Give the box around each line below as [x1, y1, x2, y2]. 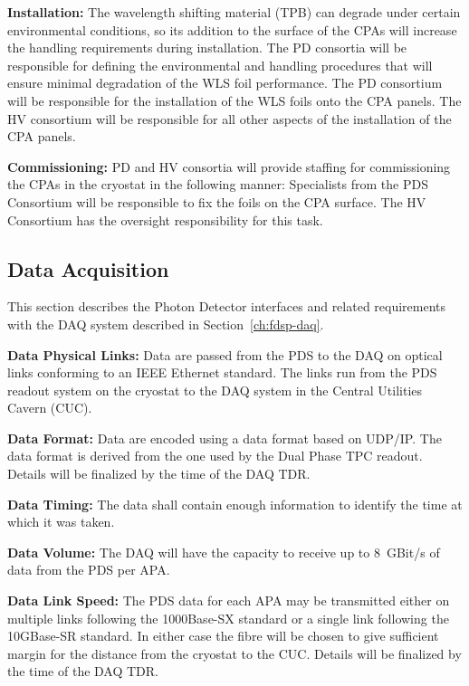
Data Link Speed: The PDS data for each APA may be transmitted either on [7, 591, 450, 610]
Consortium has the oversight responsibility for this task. [7, 210, 323, 229]
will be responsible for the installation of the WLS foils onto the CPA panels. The [7, 91, 462, 110]
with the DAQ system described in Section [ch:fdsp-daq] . [7, 314, 324, 333]
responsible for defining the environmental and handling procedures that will [7, 55, 433, 74]
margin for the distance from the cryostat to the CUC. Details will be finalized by [7, 643, 462, 662]
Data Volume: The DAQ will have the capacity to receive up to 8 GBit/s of [7, 542, 440, 561]
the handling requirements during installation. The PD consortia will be [7, 38, 407, 57]
